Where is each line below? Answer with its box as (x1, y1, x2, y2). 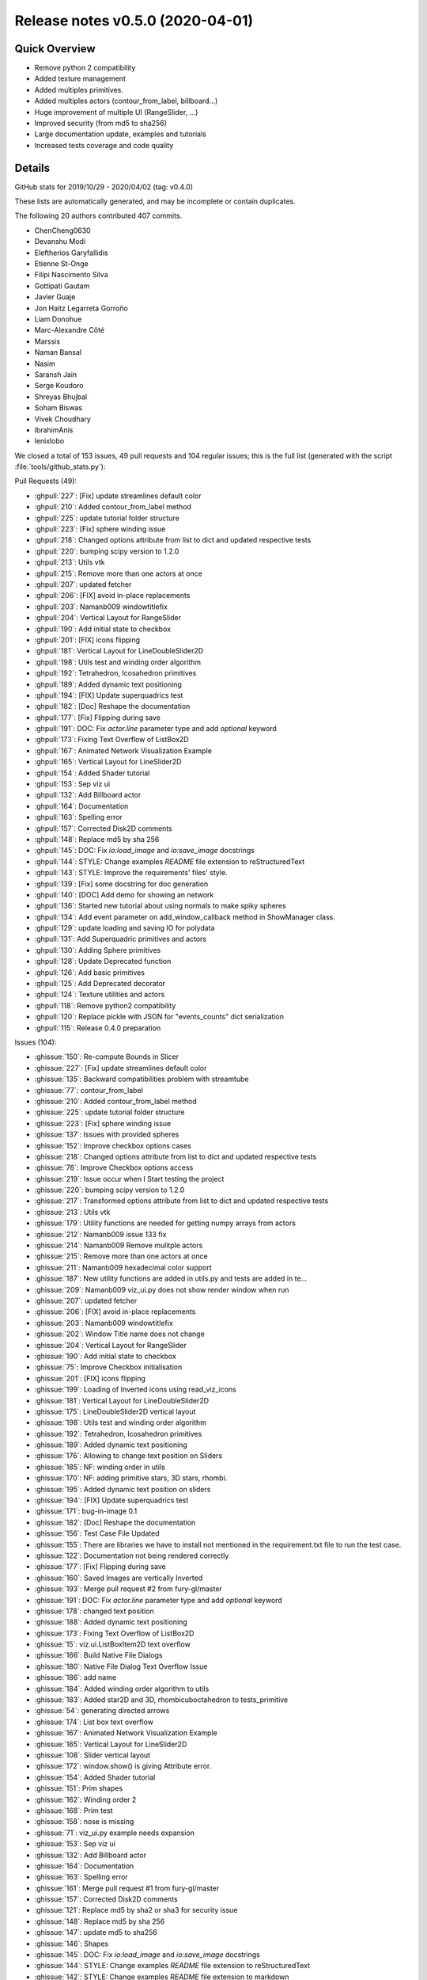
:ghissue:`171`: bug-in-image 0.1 (34, 1506, 138, 1516)
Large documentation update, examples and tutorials (34, 129, 207, 139)
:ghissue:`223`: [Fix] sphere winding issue (34, 1118, 172, 1128)
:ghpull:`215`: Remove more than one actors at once (34, 569, 203, 578)
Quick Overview (14, 42, 96, 55)
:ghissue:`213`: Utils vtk (34, 1207, 111, 1217)
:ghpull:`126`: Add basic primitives (34, 967, 145, 977)
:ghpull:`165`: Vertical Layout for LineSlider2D (34, 757, 182, 767)
